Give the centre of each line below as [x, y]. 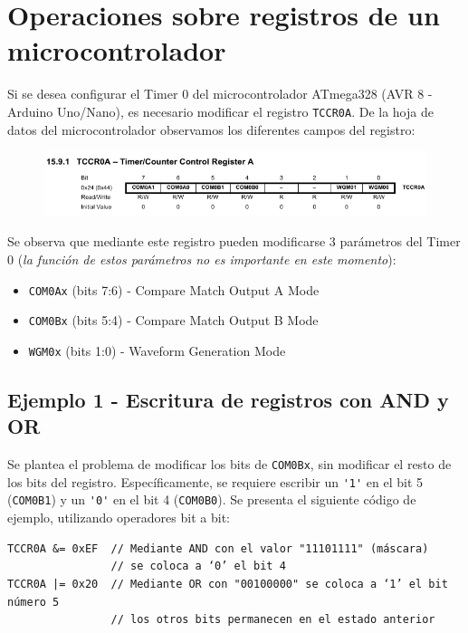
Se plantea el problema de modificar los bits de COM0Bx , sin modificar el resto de [229, 464]
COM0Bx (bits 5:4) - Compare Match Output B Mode [173, 320]
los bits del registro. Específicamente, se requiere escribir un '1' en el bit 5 [215, 481]
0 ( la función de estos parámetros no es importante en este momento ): [202, 259]
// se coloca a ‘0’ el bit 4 [198, 566]
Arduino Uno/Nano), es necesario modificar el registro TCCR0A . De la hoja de [220, 111]
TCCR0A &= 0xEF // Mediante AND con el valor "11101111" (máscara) [218, 548]
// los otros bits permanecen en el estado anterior [273, 620]
